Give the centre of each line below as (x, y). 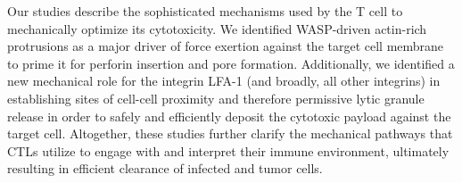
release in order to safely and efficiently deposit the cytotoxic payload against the (229, 116)
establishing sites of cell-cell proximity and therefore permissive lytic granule (216, 98)
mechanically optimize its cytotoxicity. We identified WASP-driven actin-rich (217, 28)
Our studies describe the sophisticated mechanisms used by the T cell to (205, 11)
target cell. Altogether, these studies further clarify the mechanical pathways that (230, 133)
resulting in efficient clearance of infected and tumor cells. (165, 168)
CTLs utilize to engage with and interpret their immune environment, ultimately (228, 150)
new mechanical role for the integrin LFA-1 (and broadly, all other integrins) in (224, 81)
